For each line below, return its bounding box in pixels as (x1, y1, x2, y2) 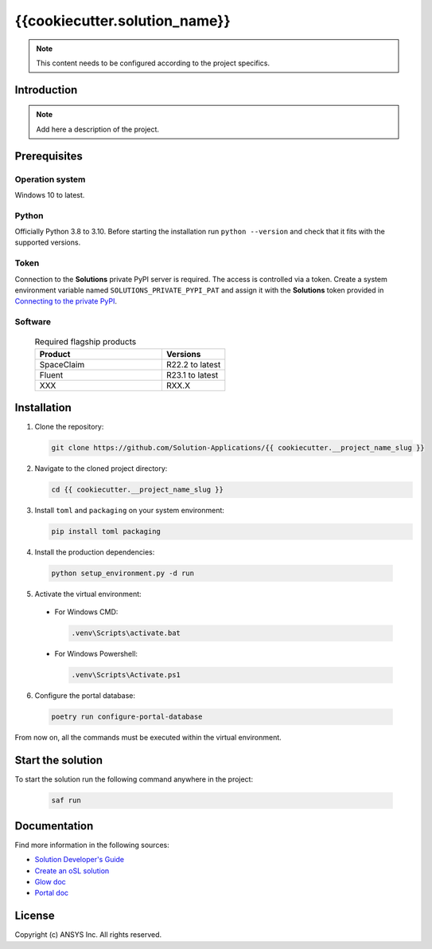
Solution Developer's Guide (34, 855, 125, 865)
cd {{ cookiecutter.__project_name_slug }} (51, 485, 224, 494)
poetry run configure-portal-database (51, 712, 203, 721)
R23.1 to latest (165, 369, 219, 380)
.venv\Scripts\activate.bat (71, 629, 181, 637)
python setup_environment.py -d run (51, 569, 195, 578)
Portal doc (34, 888, 69, 898)
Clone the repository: (34, 422, 104, 432)
